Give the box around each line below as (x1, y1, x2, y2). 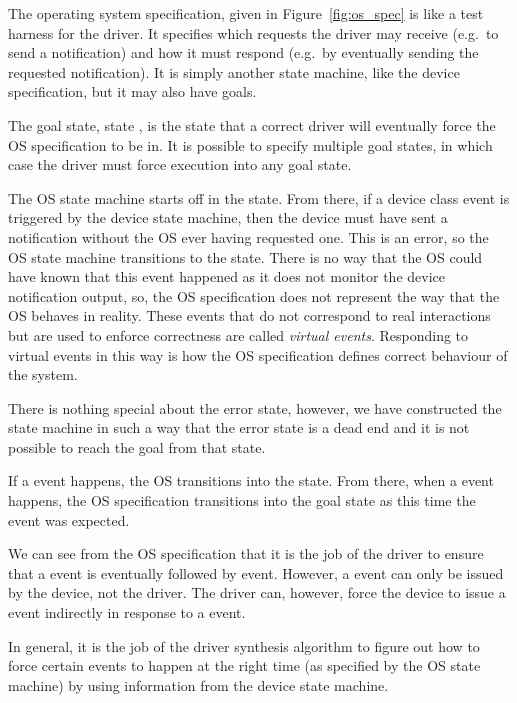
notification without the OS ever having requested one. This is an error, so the (8, 226, 489, 247)
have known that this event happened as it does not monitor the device (8, 266, 445, 287)
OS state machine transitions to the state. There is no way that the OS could (8, 246, 483, 267)
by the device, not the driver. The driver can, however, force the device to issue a (8, 582, 506, 603)
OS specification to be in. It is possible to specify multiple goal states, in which (8, 134, 493, 155)
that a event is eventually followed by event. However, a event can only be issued (8, 562, 504, 583)
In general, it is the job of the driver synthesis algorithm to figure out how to (8, 635, 480, 656)
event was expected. (8, 509, 130, 530)
